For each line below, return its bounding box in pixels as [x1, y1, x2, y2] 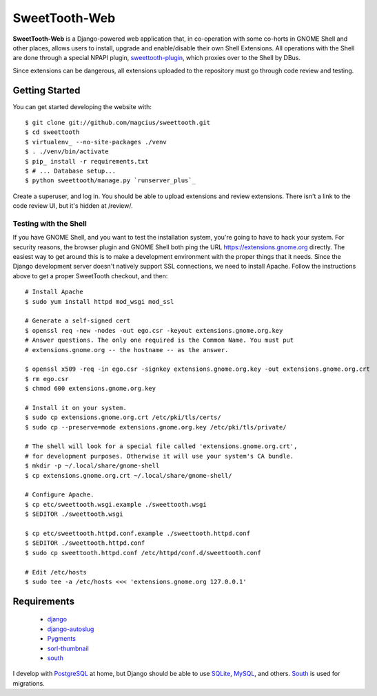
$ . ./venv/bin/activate [25, 148, 109, 155]
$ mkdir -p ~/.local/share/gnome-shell [25, 462, 160, 470]
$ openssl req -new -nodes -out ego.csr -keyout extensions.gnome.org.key [25, 327, 283, 334]
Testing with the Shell [12, 218, 88, 228]
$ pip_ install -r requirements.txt [25, 157, 149, 165]
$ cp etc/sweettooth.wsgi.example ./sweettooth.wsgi [25, 501, 207, 508]
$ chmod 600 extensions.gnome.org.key [25, 385, 156, 393]
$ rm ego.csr [25, 375, 69, 383]
